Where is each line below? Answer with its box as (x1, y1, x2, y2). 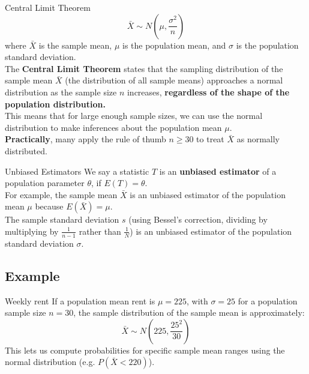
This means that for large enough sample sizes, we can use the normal (5, 109, 263, 122)
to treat (196, 133, 224, 145)
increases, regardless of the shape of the (127, 85, 290, 98)
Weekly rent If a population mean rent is (5, 294, 155, 307)
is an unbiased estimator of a (159, 164, 277, 177)
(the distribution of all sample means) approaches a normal (65, 74, 283, 86)
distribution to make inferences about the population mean (5, 121, 222, 133)
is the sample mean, (38, 38, 112, 51)
